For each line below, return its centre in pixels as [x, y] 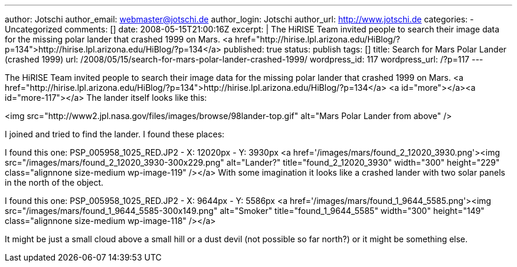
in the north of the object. [54, 182]
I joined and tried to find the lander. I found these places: [115, 134]
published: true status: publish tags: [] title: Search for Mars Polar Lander [365, 49]
